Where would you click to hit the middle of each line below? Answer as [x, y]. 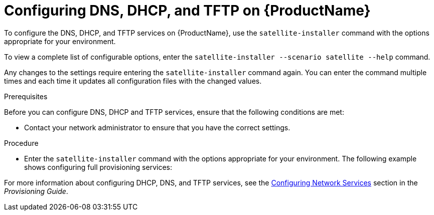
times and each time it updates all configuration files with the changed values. [133, 81]
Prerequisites [26, 96]
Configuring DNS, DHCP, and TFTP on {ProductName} [187, 11]
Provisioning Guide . [36, 191]
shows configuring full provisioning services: [98, 167]
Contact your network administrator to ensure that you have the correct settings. [157, 127]
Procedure [21, 143]
